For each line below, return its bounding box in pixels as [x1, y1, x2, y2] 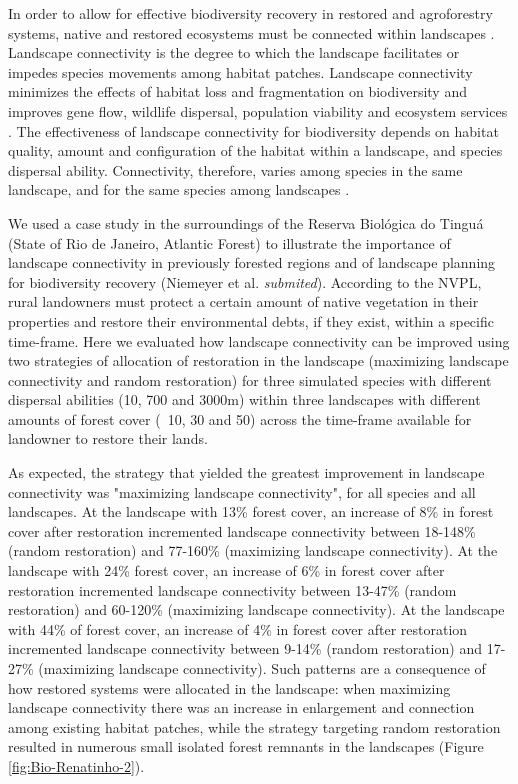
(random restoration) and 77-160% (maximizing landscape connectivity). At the [8, 540, 498, 561]
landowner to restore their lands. [8, 428, 208, 449]
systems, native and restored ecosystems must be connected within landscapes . [8, 22, 495, 43]
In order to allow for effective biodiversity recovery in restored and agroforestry [8, 3, 493, 23]
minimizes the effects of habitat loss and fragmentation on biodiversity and [8, 81, 467, 102]
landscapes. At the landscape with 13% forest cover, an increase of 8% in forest [8, 501, 494, 522]
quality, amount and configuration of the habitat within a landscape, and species [8, 140, 503, 161]
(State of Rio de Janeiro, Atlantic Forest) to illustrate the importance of [8, 232, 451, 253]
